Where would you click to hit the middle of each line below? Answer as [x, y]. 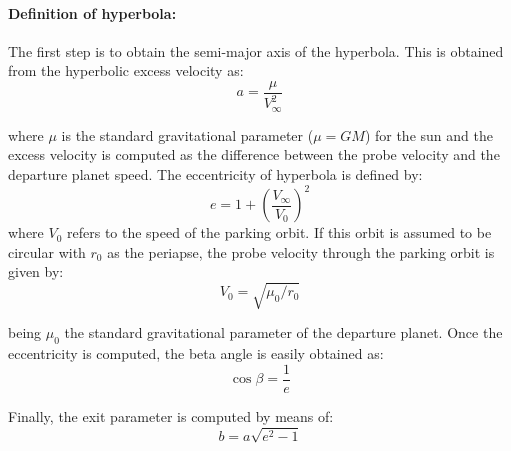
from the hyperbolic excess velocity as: [126, 70]
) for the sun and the [428, 134]
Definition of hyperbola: [92, 12]
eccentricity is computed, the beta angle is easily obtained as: [196, 353]
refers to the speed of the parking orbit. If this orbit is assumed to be [279, 232]
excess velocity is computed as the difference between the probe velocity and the [254, 154]
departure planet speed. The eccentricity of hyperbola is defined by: [215, 174]
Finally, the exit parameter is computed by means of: [171, 415]
